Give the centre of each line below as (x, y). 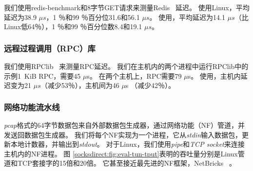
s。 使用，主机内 (214, 76)
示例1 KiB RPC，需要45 (42, 76)
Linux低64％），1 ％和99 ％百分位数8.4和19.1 (73, 26)
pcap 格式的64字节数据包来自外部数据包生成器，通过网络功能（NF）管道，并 (125, 125)
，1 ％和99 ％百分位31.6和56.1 (93, 17)
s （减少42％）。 (150, 85)
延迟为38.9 (20, 17)
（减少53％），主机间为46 (80, 85)
